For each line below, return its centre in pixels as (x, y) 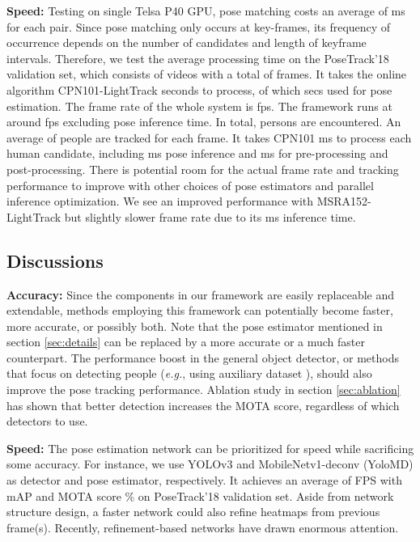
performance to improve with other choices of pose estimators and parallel (190, 185)
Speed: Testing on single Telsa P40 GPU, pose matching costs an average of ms (206, 11)
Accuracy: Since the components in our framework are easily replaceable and (201, 294)
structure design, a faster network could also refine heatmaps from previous (193, 512)
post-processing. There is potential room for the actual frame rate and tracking (203, 169)
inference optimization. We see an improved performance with (160, 201)
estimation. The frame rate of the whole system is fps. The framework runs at (199, 106)
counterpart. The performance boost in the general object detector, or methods (203, 357)
